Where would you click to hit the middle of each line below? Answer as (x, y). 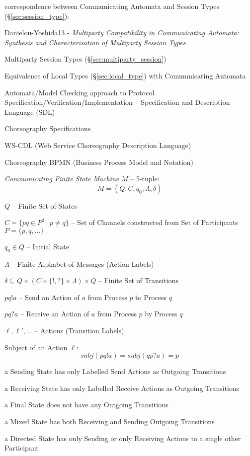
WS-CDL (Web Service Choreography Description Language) (98, 145)
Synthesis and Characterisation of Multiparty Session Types (95, 42)
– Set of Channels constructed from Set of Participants (155, 222)
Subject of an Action (36, 347)
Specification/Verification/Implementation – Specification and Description (117, 102)
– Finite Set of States (44, 205)
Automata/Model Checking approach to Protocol (80, 92)
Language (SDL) (30, 112)
